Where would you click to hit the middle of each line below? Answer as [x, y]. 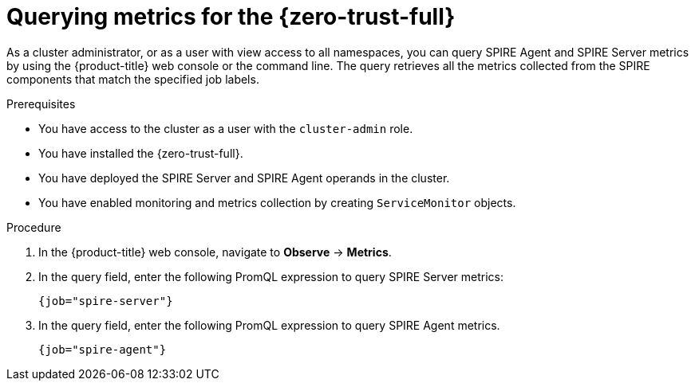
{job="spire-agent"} [103, 349]
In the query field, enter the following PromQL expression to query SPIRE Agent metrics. [269, 325]
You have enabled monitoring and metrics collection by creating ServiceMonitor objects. [277, 202]
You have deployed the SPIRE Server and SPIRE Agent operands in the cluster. [244, 178]
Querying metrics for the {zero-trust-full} [231, 17]
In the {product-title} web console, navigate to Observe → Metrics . [215, 252]
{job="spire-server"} [106, 301]
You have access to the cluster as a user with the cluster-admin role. [226, 128]
